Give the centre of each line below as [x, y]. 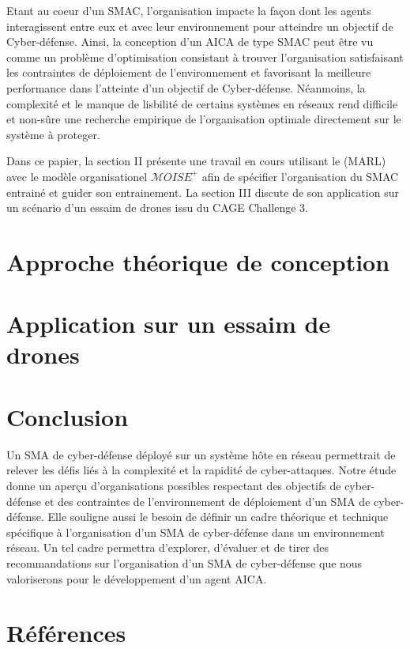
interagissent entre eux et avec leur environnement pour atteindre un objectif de [200, 26]
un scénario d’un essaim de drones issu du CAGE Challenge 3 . [157, 208]
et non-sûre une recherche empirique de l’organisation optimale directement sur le [204, 119]
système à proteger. [53, 134]
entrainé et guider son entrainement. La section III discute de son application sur [203, 192]
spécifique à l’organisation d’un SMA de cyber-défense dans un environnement [196, 532]
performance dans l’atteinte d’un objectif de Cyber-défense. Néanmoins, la [186, 87]
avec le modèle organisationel [77, 176]
